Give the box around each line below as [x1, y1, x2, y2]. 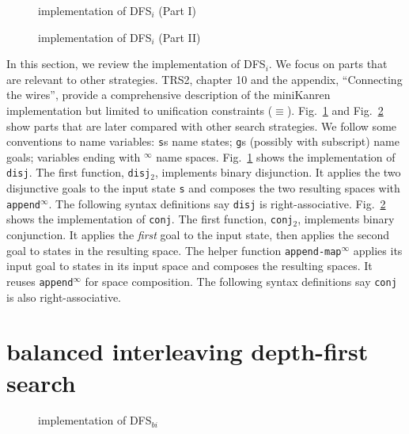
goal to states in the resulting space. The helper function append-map [6, 242, 342, 258]
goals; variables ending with [6, 148, 141, 165]
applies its [353, 242, 403, 258]
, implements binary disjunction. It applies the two [154, 164, 401, 181]
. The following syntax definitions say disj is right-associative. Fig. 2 [48, 195, 386, 211]
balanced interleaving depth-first [6, 335, 369, 367]
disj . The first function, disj [6, 164, 151, 181]
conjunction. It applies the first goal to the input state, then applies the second [6, 227, 390, 243]
